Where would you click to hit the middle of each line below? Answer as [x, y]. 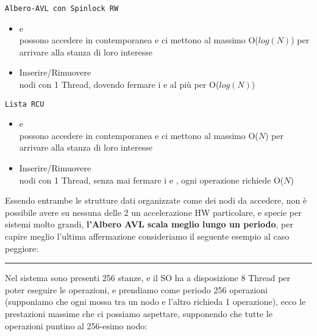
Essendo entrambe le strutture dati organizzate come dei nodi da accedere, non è [156, 200]
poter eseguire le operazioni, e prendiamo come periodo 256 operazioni [136, 289]
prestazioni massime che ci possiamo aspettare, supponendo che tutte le [139, 313]
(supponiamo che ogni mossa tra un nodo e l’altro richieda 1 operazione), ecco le [155, 302]
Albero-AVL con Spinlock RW [62, 9]
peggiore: [22, 248]
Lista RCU [25, 104]
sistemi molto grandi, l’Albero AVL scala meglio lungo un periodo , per [149, 224]
